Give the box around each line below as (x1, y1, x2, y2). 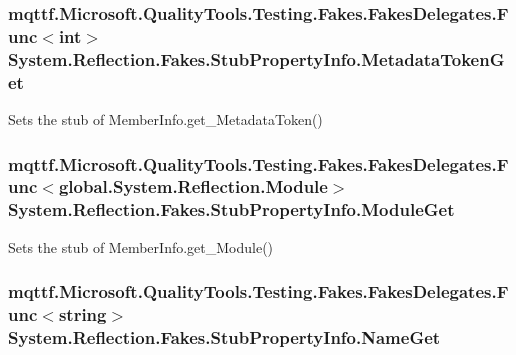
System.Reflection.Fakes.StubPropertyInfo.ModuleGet (8, 197, 455, 222)
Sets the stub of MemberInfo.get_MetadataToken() (8, 108, 323, 129)
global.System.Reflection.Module (58, 174, 328, 199)
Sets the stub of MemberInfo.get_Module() (8, 236, 274, 257)
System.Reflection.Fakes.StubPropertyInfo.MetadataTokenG (8, 46, 505, 71)
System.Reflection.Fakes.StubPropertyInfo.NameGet (8, 325, 441, 349)
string (58, 302, 107, 327)
